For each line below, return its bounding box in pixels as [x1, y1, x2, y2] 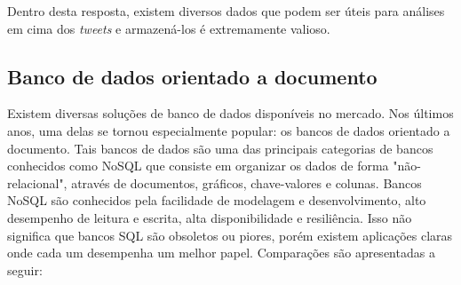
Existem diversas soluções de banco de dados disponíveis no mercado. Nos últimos [7, 104, 454, 123]
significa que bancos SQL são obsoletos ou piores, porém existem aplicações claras [7, 226, 453, 244]
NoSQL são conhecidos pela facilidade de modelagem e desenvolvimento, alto [7, 191, 426, 210]
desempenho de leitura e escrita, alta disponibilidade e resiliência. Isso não [7, 208, 412, 226]
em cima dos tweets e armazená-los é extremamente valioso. [7, 19, 330, 37]
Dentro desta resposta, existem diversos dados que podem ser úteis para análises [7, 2, 445, 20]
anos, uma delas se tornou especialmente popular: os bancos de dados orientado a [7, 121, 450, 139]
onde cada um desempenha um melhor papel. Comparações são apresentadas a [7, 243, 435, 262]
